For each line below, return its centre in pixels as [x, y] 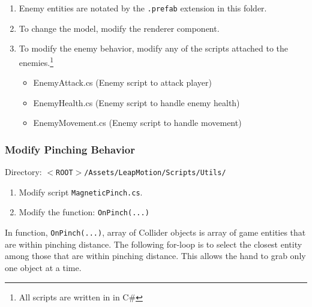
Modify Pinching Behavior [70, 149]
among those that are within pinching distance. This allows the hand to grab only [155, 256]
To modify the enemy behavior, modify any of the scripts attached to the [154, 48]
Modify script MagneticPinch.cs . [81, 192]
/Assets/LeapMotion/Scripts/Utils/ [155, 173]
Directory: [23, 172]
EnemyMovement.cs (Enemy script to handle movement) [137, 123]
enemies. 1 [36, 61]
